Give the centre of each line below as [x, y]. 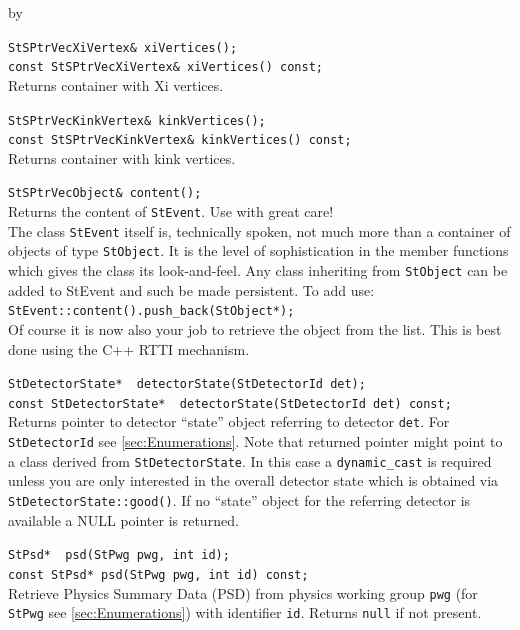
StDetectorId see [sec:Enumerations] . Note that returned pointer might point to [255, 441]
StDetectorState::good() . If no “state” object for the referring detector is [239, 500]
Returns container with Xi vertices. [116, 84]
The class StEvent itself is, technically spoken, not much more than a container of [259, 230]
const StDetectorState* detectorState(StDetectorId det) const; [230, 403]
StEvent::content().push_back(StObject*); [151, 311]
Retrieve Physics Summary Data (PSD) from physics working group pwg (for [243, 592]
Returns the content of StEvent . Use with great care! [171, 211]
